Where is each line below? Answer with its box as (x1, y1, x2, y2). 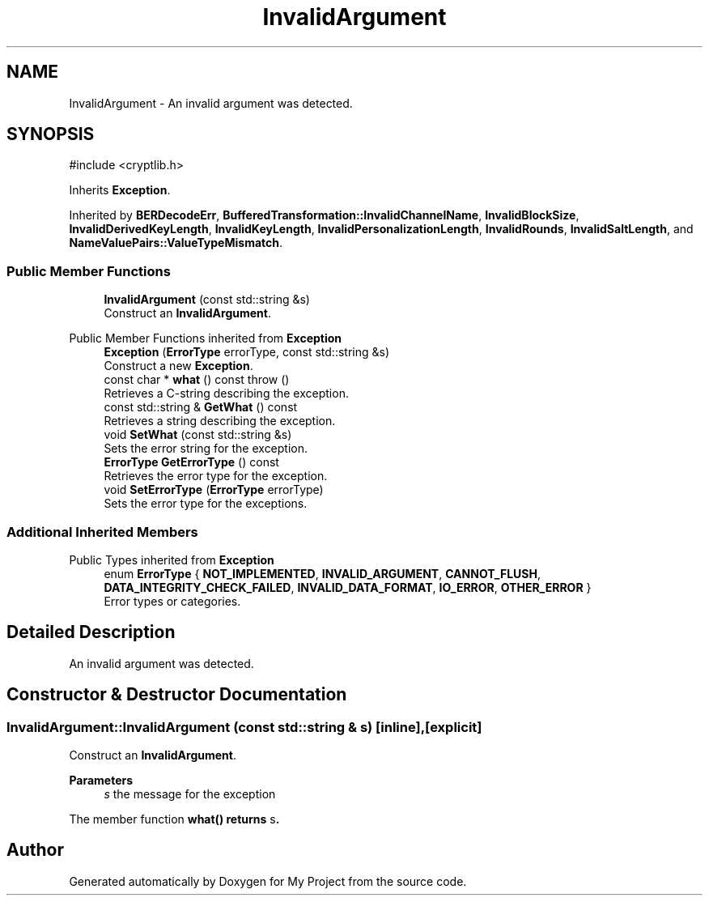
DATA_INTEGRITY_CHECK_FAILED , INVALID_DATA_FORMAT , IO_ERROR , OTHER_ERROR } (104, 580, 592, 594)
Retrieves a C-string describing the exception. (104, 386, 349, 401)
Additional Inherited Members (6, 523, 198, 540)
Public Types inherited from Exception (69, 552, 274, 567)
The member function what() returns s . (69, 812, 280, 826)
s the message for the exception (104, 787, 276, 801)
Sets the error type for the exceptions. (104, 496, 308, 511)
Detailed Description (6, 622, 176, 643)
